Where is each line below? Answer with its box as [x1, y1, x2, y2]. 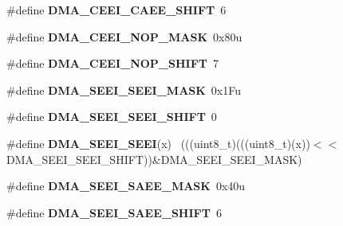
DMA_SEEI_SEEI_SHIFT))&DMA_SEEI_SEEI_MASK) [6, 150, 302, 167]
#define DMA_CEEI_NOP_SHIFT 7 [6, 55, 219, 72]
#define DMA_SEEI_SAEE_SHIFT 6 [6, 204, 222, 220]
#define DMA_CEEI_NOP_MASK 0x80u [6, 28, 242, 45]
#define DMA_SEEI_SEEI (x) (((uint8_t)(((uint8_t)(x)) [6, 134, 310, 151]
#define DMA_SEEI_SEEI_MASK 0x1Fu [6, 81, 242, 98]
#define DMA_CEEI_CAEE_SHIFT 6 [6, 2, 227, 18]
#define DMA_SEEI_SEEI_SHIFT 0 [6, 108, 217, 125]
